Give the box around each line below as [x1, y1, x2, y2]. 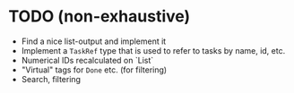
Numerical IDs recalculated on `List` [21, 55, 154, 65]
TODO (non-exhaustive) [8, 6, 191, 27]
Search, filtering [21, 73, 82, 84]
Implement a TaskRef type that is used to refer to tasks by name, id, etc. [21, 45, 286, 55]
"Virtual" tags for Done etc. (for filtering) [21, 64, 168, 75]
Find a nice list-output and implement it [21, 36, 167, 46]
